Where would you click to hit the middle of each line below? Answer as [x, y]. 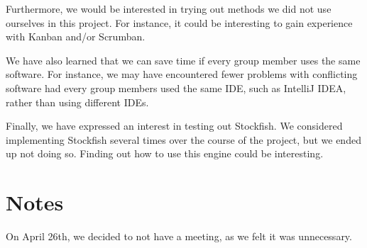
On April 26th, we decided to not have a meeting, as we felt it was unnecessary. [179, 236]
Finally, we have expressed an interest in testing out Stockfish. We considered [174, 126]
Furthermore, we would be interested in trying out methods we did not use [169, 9]
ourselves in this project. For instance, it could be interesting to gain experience [179, 22]
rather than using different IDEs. [77, 102]
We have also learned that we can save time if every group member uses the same [183, 60]
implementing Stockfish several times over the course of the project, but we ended [183, 139]
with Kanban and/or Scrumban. [76, 36]
